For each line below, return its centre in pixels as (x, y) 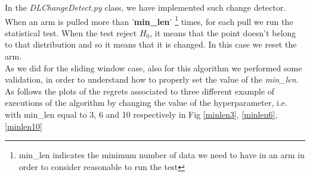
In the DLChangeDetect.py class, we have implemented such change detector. (145, 7)
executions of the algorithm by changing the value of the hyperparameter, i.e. (146, 103)
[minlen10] (24, 126)
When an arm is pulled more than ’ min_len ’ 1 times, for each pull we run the (149, 20)
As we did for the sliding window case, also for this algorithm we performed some (154, 67)
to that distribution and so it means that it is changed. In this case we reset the (151, 44)
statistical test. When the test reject (71, 32)
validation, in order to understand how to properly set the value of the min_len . (152, 79)
